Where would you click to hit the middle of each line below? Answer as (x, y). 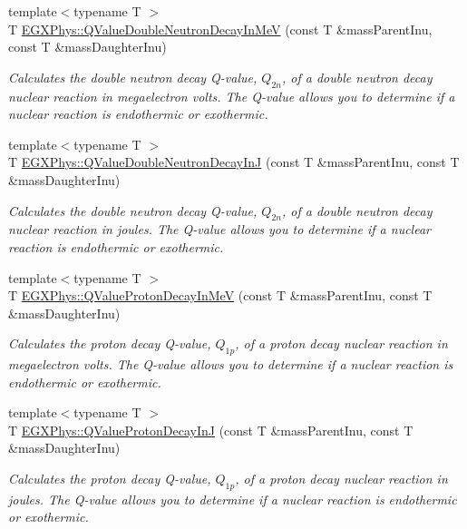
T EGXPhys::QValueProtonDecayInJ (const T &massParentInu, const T (211, 430)
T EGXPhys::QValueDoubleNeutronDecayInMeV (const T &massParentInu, (220, 29)
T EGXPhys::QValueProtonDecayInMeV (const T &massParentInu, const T (220, 295)
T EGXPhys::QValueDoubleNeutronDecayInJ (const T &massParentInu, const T (234, 162)
